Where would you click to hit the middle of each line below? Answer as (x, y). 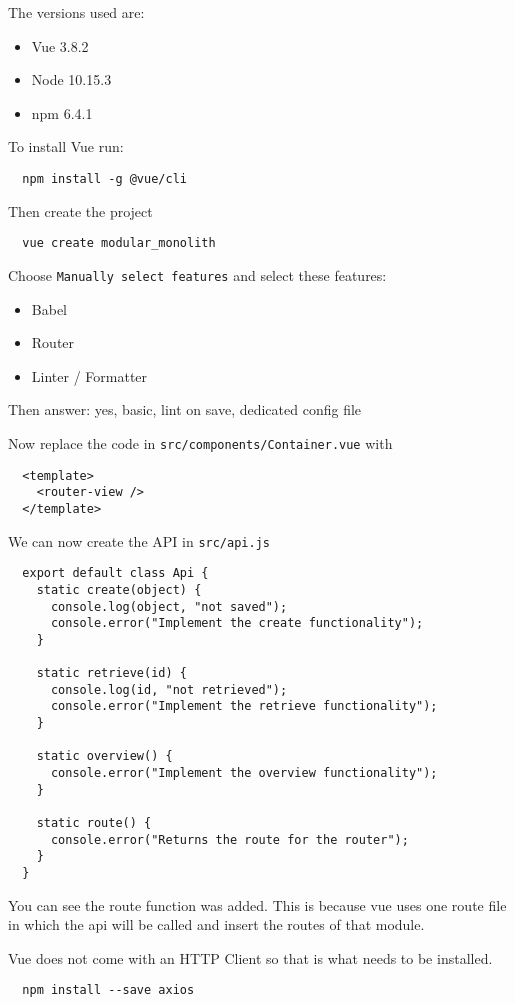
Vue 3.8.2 (60, 45)
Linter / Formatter (89, 375)
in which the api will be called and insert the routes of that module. (216, 924)
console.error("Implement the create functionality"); (237, 623)
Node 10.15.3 (71, 79)
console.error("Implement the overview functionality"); (244, 773)
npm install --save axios (108, 990)
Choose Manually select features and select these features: (197, 274)
